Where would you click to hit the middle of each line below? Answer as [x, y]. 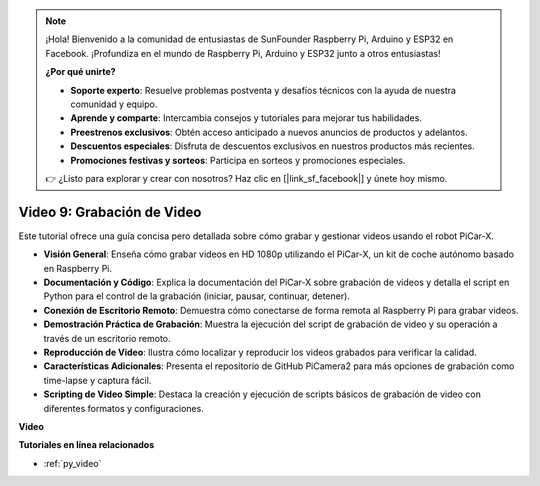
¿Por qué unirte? [80, 72]
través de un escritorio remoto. [107, 338]
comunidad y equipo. [114, 104]
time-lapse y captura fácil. [97, 380]
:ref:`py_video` [72, 463]
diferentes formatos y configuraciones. [123, 408]
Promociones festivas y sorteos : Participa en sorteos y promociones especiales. [238, 160]
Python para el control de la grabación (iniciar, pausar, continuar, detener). [196, 296]
